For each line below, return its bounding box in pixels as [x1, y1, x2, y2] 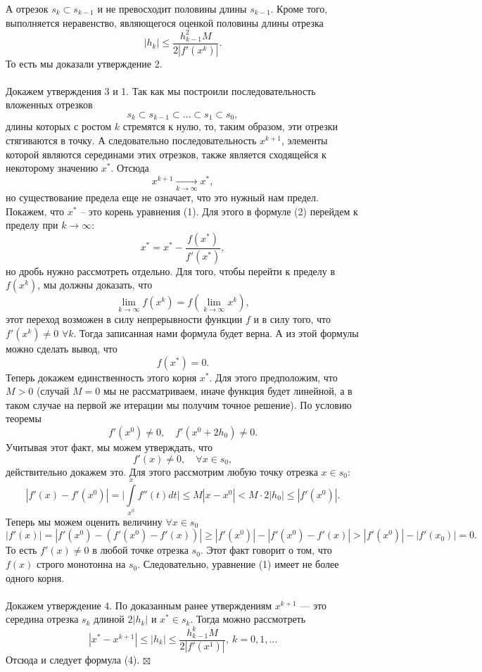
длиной [94, 611, 125, 626]
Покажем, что [6, 203, 65, 218]
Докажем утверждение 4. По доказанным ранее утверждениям [6, 597, 272, 612]
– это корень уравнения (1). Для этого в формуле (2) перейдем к [80, 203, 358, 218]
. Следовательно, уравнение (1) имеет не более [137, 557, 339, 571]
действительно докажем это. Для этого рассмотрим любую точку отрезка [6, 464, 318, 478]
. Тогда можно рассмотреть [190, 611, 306, 626]
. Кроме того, [270, 1, 328, 15]
